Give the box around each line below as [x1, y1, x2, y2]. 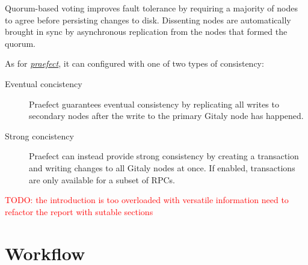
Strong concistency [5, 129, 74, 142]
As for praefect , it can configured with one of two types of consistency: [5, 57, 264, 70]
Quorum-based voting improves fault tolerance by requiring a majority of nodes [5, 2, 298, 14]
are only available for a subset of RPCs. [29, 173, 175, 186]
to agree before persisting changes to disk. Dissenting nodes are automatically [5, 13, 291, 26]
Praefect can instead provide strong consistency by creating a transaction [29, 150, 299, 162]
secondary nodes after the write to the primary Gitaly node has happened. [29, 109, 304, 122]
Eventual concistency [5, 77, 82, 90]
